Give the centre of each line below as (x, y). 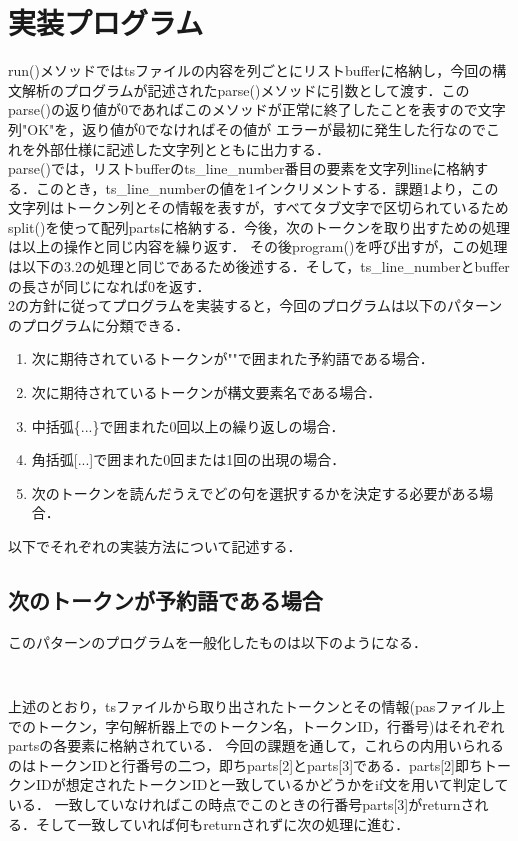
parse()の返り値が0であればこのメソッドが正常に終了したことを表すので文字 (257, 109)
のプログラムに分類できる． (99, 324)
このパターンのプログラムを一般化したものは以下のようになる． (217, 641)
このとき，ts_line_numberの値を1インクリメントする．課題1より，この (267, 187)
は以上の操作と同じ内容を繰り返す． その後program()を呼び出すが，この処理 (258, 246)
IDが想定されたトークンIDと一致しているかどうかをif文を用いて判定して (272, 784)
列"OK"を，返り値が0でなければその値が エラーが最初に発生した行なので (247, 128)
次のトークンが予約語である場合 (165, 599)
